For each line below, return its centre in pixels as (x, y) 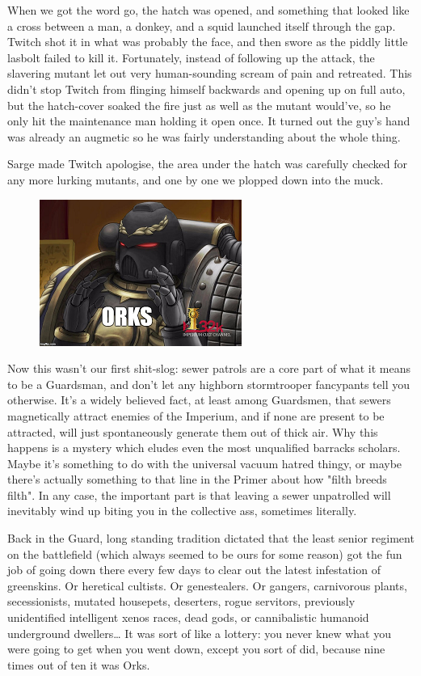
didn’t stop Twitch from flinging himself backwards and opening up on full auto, (206, 89)
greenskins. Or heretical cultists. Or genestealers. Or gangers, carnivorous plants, (207, 585)
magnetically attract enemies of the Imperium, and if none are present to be (196, 415)
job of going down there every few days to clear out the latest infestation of (194, 570)
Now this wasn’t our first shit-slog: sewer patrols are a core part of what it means (209, 368)
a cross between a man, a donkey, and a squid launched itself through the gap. (202, 25)
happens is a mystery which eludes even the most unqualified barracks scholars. (204, 448)
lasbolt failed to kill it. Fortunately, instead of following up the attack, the (191, 57)
